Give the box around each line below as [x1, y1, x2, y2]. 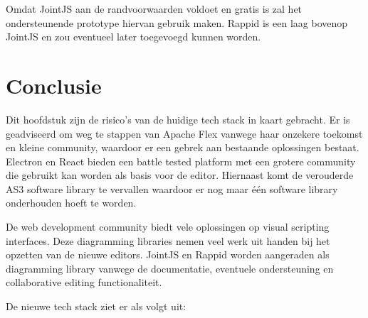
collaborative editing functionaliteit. [6, 275, 162, 290]
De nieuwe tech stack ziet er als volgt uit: [6, 299, 186, 314]
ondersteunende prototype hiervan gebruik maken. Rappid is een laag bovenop [6, 15, 348, 30]
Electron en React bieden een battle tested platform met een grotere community [6, 153, 356, 168]
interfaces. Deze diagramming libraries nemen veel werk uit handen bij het [6, 233, 330, 248]
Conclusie [6, 70, 102, 99]
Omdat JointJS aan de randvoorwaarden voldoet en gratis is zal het [6, 1, 303, 16]
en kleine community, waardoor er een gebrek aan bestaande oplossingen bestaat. [6, 140, 359, 155]
